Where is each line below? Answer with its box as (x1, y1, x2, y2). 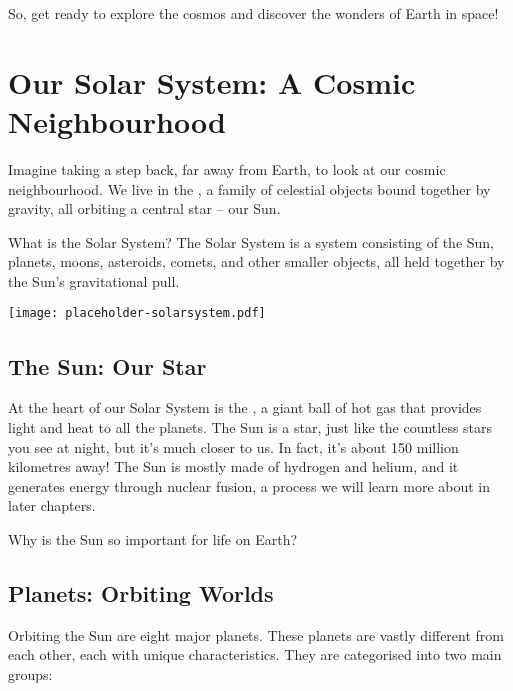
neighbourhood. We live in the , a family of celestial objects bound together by (8, 178, 491, 199)
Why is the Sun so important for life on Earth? (8, 528, 298, 549)
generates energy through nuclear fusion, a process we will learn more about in (8, 475, 491, 496)
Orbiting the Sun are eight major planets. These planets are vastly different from (8, 624, 504, 645)
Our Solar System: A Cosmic (8, 61, 416, 102)
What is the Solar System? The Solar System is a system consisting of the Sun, (8, 231, 495, 252)
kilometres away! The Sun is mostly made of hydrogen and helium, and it (8, 456, 459, 477)
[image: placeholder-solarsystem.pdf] (8, 306, 266, 321)
